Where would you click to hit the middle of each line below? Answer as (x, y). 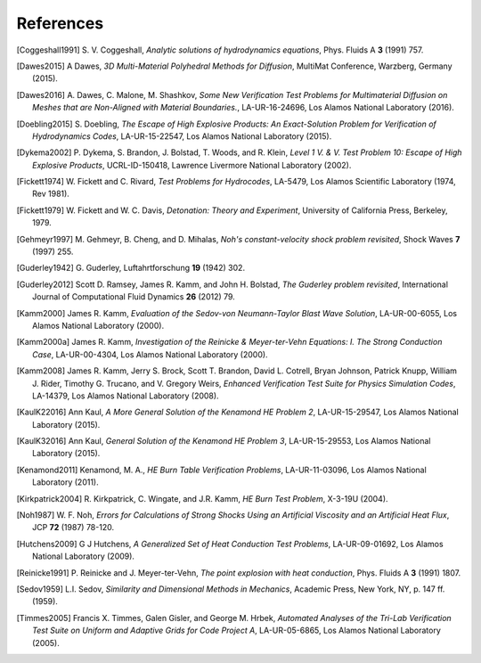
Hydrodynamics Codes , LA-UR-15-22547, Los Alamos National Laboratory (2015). (182, 136)
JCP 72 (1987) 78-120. (73, 528)
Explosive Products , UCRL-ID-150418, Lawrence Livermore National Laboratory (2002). (192, 165)
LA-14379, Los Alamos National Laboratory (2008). (126, 396)
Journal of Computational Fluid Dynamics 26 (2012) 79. (134, 297)
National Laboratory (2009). (84, 556)
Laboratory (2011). (66, 482)
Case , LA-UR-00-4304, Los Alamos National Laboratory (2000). (150, 354)
